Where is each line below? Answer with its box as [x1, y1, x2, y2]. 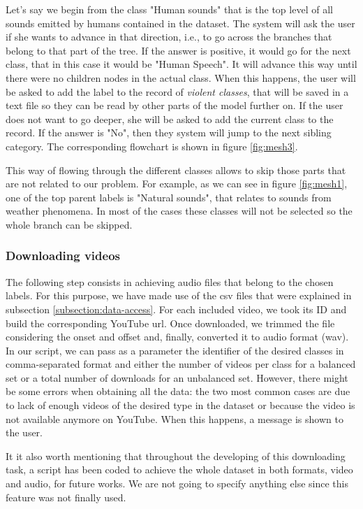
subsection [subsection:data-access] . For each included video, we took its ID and [6, 301, 347, 316]
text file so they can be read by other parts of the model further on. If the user [6, 98, 343, 113]
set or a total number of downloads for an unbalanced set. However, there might [6, 370, 348, 385]
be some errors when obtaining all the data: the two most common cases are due [6, 384, 350, 399]
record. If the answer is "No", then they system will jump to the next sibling [6, 125, 332, 140]
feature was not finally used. [6, 489, 126, 504]
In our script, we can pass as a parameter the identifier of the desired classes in [6, 343, 344, 357]
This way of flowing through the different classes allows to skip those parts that [6, 162, 346, 177]
